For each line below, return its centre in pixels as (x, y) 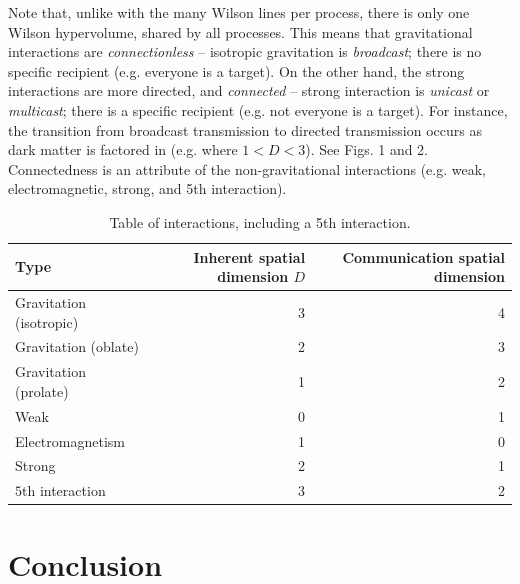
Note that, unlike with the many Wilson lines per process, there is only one (239, 12)
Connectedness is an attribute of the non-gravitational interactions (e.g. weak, (247, 168)
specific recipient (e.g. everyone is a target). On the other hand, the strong (236, 70)
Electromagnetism (70, 440)
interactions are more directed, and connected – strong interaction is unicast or (249, 90)
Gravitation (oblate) (77, 346)
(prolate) (42, 390)
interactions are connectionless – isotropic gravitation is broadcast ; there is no (245, 51)
